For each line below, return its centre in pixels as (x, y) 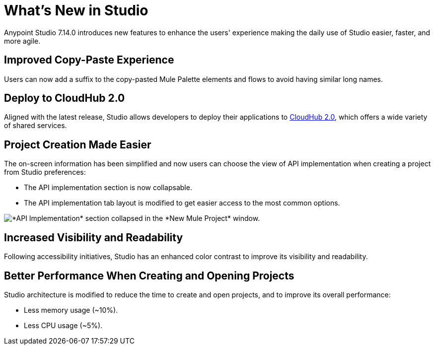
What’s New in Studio (76, 10)
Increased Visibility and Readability (94, 237)
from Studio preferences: (45, 172)
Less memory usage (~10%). (71, 310)
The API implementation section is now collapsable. (108, 188)
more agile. (22, 41)
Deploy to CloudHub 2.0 (65, 98)
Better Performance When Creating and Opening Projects (149, 276)
